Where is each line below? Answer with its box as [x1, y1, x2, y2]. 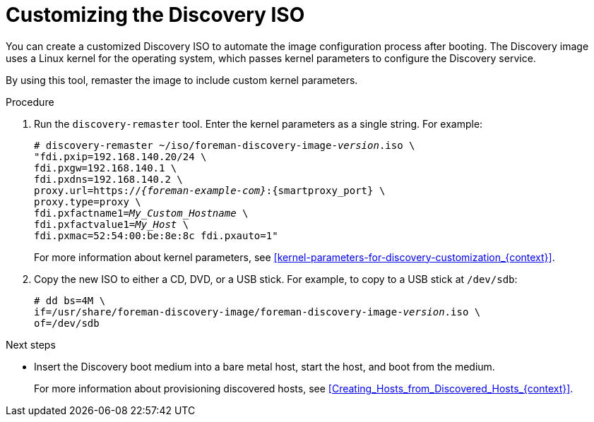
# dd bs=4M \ [34, 294, 106, 306]
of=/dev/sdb [34, 317, 100, 329]
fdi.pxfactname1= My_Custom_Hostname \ [34, 207, 249, 219]
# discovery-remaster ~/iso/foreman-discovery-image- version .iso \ [34, 139, 415, 151]
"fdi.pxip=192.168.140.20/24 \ [34, 150, 207, 162]
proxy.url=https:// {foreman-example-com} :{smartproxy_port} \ [34, 184, 386, 196]
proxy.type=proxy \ [34, 195, 141, 207]
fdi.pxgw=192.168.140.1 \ [34, 162, 177, 174]
